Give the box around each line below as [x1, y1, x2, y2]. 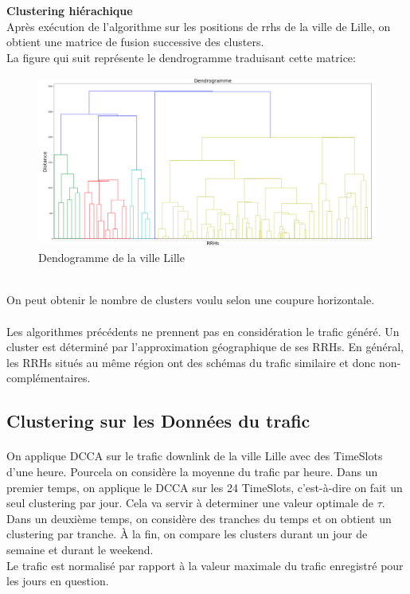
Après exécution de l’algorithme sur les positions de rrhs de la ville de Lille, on [6, 18, 391, 34]
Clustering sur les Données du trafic [6, 408, 310, 433]
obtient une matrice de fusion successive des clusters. [6, 33, 264, 50]
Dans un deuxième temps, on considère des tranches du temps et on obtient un [6, 510, 392, 526]
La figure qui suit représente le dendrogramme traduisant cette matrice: [6, 49, 356, 65]
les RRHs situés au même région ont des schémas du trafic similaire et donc [6, 354, 376, 370]
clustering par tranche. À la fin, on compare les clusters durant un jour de [6, 526, 368, 542]
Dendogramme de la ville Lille [38, 249, 185, 266]
